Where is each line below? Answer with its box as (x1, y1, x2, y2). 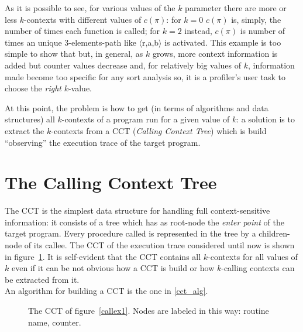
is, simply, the (231, 13, 281, 25)
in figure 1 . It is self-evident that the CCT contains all (5, 250, 201, 262)
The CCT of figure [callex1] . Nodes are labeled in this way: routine (28, 304, 269, 316)
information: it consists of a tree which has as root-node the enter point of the (5, 215, 284, 228)
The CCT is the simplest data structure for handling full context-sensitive (5, 204, 270, 217)
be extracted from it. (5, 273, 80, 285)
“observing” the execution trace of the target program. (5, 136, 201, 148)
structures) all (5, 113, 55, 125)
